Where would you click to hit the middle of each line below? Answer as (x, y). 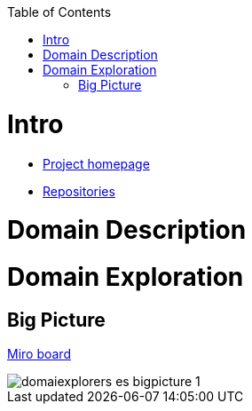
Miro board (39, 354)
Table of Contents (59, 12)
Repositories (79, 191)
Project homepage (96, 163)
